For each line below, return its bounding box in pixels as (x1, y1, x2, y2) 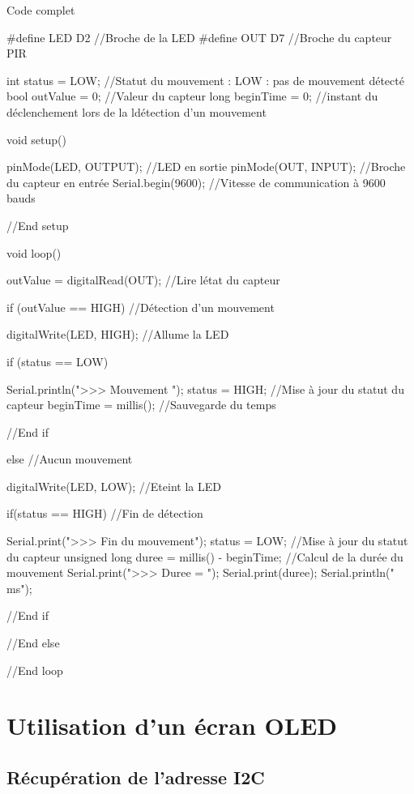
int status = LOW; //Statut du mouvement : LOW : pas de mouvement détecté (6, 71, 404, 88)
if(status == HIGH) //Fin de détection (6, 505, 203, 522)
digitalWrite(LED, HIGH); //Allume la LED (6, 326, 229, 343)
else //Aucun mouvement (6, 450, 133, 467)
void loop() (6, 244, 62, 261)
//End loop (6, 661, 63, 678)
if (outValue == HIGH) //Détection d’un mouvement (6, 298, 275, 315)
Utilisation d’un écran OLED (6, 709, 337, 742)
